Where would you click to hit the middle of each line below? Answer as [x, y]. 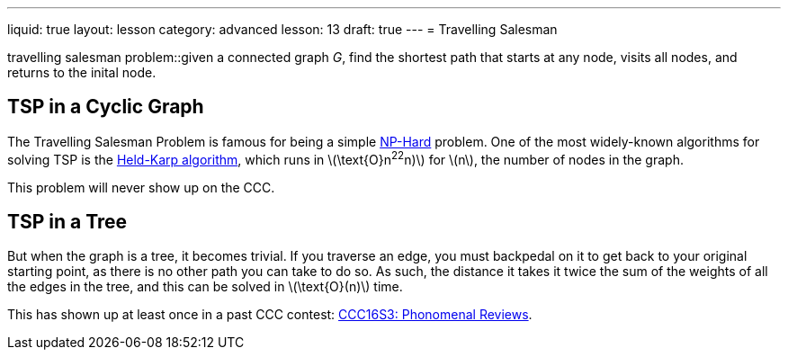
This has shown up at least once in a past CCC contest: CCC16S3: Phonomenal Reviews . [270, 315]
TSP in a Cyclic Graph [106, 107]
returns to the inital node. [82, 72]
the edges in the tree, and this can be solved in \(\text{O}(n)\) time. [205, 287]
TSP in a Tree [67, 221]
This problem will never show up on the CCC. [141, 187]
